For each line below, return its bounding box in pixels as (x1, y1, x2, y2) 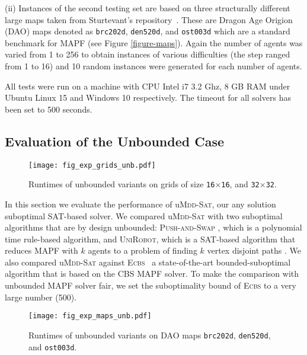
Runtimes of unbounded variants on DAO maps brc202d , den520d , (28, 328, 271, 341)
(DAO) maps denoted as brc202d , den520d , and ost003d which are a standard (5, 25, 290, 37)
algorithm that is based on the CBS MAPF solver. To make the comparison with (5, 267, 299, 280)
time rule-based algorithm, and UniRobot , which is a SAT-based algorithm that (5, 232, 296, 245)
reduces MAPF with (5, 244, 78, 257)
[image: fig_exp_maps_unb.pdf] (28, 312, 152, 321)
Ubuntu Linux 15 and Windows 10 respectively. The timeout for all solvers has (5, 91, 291, 104)
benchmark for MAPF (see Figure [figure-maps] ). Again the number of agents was (5, 36, 303, 49)
